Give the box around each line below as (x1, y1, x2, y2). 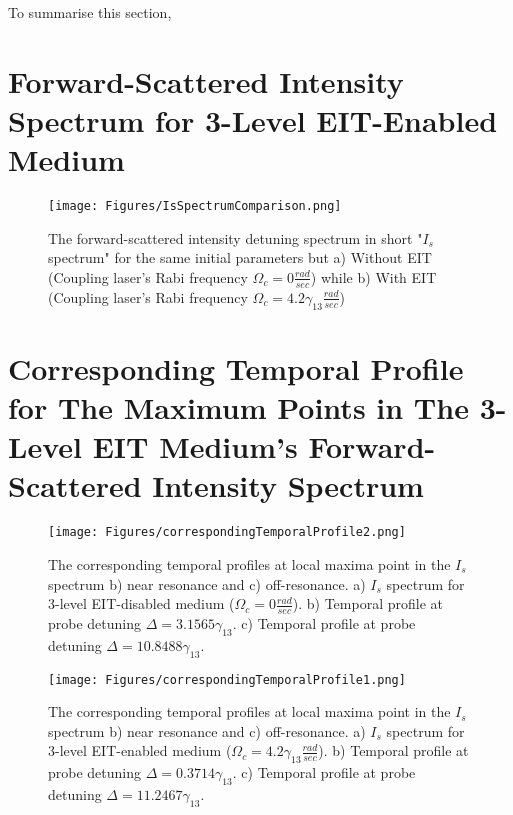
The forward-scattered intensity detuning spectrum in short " (48, 227, 423, 248)
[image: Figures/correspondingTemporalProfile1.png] (48, 672, 406, 687)
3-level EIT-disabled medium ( (48, 593, 235, 614)
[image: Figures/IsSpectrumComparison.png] (48, 199, 342, 214)
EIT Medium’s (92, 426, 298, 467)
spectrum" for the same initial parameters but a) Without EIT (48, 247, 432, 268)
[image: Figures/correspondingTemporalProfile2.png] (48, 525, 406, 540)
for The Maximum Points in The (8, 386, 469, 427)
